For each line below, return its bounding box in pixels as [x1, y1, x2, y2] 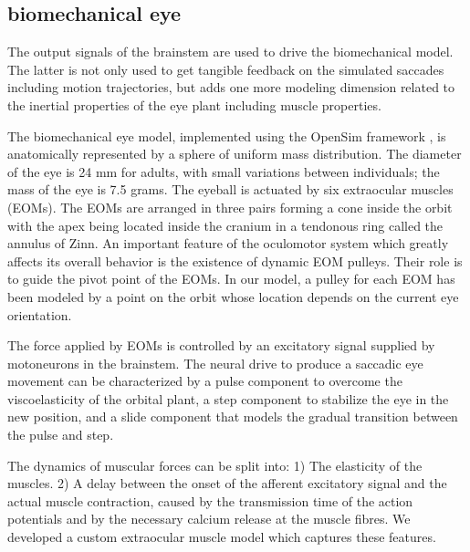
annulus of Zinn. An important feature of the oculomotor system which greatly [7, 234, 449, 253]
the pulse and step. [7, 425, 114, 444]
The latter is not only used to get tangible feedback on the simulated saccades [7, 59, 444, 78]
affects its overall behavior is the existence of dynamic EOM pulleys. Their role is [7, 251, 463, 270]
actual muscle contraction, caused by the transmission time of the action [7, 491, 413, 510]
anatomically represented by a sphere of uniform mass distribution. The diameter [7, 144, 462, 163]
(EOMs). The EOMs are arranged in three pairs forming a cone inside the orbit [7, 197, 453, 216]
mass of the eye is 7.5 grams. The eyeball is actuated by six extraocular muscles [7, 180, 454, 199]
